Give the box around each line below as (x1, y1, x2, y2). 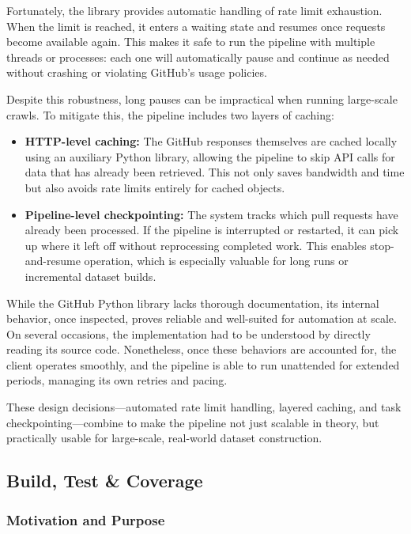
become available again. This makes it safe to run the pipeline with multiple (6, 33, 375, 50)
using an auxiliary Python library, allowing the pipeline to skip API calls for (25, 148, 395, 165)
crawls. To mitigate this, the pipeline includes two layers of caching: (6, 106, 334, 123)
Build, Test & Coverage (6, 468, 203, 493)
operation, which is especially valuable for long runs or (84, 252, 349, 269)
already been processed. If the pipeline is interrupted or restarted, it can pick (25, 222, 399, 238)
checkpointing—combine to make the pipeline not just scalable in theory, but (6, 414, 379, 430)
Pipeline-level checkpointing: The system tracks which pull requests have (25, 206, 398, 222)
